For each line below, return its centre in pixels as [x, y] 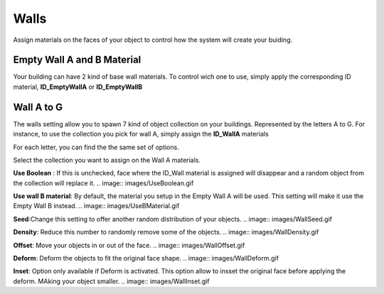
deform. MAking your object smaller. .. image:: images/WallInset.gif [111, 281]
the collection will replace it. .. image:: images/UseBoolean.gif [103, 183]
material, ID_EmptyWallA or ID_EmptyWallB [78, 87]
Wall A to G [38, 107]
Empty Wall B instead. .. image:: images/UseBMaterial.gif [96, 206]
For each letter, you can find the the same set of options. [96, 147]
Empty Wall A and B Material [77, 60]
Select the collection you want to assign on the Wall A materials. [107, 160]
